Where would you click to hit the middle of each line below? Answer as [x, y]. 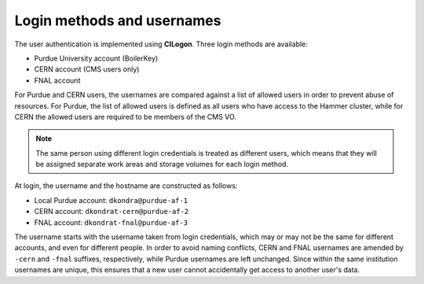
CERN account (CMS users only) [87, 69]
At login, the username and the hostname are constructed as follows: [126, 186]
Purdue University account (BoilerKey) [96, 58]
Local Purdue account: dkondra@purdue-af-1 [111, 200]
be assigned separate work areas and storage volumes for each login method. [162, 164]
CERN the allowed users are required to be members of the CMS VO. [126, 116]
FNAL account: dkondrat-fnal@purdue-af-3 [111, 222]
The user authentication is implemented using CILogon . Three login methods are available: [161, 44]
